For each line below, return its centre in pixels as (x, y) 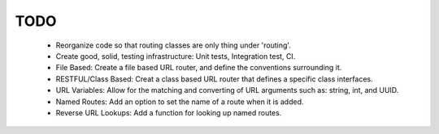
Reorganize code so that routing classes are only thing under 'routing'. (174, 45)
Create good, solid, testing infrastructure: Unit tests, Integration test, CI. (176, 56)
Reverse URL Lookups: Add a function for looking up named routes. (169, 112)
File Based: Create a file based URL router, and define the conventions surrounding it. (199, 68)
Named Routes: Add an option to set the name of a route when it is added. (180, 102)
